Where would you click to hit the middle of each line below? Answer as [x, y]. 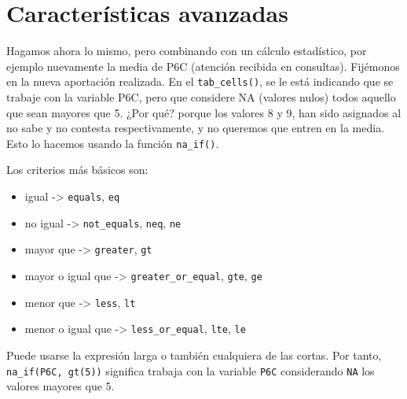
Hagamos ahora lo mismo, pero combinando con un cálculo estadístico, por [187, 51]
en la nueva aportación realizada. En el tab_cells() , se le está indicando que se [200, 81]
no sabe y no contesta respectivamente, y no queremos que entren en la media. [196, 128]
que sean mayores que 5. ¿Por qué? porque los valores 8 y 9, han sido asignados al [204, 112]
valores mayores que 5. [60, 386]
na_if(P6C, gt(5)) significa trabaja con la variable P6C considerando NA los [191, 370]
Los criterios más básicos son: [77, 170]
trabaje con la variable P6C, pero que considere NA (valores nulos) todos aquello [201, 96]
